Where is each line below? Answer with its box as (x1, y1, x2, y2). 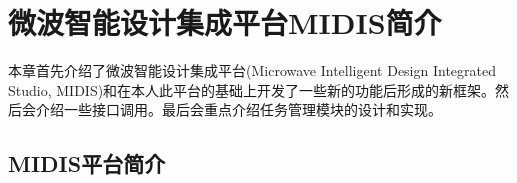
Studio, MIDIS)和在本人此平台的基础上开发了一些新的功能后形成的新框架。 (8, 79, 496, 100)
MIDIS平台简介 (8, 148, 166, 179)
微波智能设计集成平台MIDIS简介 (8, 2, 442, 43)
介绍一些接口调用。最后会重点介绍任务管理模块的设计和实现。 (35, 99, 442, 120)
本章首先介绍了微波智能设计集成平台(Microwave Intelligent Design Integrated (8, 60, 496, 81)
